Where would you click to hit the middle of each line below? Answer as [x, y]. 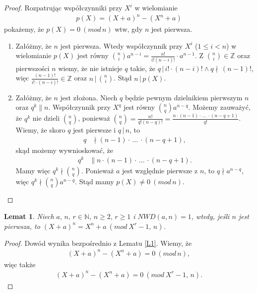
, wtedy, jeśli [210, 216]
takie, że [143, 68]
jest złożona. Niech [89, 97]
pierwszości [32, 68]
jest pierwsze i [95, 130]
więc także [20, 264]
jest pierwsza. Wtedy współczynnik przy [122, 45]
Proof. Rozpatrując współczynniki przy [63, 7]
